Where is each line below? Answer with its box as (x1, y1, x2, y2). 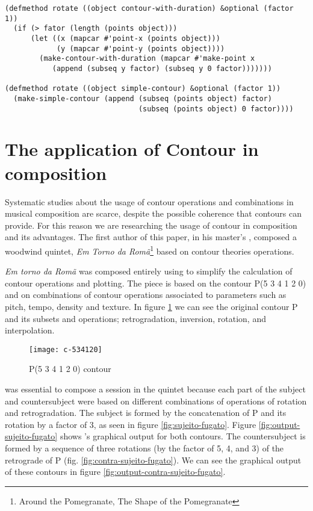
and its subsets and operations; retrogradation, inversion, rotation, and (5, 312, 266, 324)
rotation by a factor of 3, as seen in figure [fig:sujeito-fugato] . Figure (5, 418, 256, 430)
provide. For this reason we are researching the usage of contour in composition (5, 218, 297, 231)
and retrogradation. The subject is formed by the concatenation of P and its (5, 406, 287, 419)
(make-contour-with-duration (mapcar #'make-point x (39, 54, 255, 63)
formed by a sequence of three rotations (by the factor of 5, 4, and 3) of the (5, 441, 284, 454)
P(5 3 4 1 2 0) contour (29, 362, 111, 375)
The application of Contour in (5, 137, 259, 161)
